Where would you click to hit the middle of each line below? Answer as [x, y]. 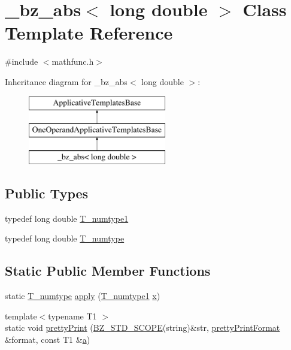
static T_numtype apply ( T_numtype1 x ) [83, 296]
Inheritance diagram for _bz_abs [66, 81]
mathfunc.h [73, 61]
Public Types [47, 193]
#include [22, 61]
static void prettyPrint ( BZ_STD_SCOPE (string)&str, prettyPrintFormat [143, 328]
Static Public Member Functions [108, 271]
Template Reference [89, 33]
